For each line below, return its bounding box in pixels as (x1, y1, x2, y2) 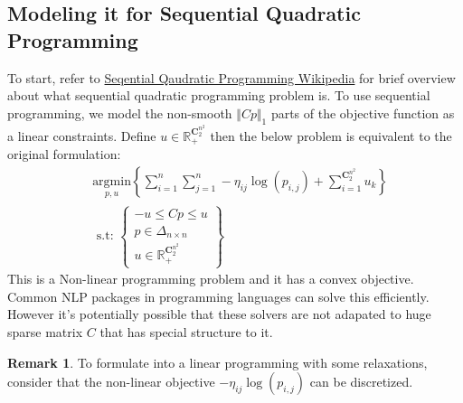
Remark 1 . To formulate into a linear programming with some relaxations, (7, 352, 428, 371)
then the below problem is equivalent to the (210, 126, 452, 145)
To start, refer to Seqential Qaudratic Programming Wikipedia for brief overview (7, 68, 456, 87)
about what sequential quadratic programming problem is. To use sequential (7, 86, 430, 105)
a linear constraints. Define (7, 126, 156, 145)
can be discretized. (309, 372, 413, 391)
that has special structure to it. (99, 322, 273, 341)
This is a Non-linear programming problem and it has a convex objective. (7, 269, 414, 288)
